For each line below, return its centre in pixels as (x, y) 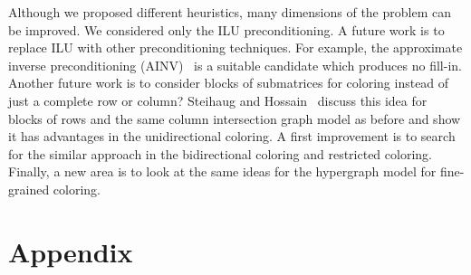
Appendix (71, 251)
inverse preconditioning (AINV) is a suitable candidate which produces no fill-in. (235, 65)
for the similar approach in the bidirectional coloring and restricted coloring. (220, 153)
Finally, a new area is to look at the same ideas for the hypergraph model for (222, 171)
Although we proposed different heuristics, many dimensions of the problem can (230, 12)
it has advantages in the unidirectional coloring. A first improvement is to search (232, 136)
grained (29, 189)
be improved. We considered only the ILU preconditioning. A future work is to (226, 29)
